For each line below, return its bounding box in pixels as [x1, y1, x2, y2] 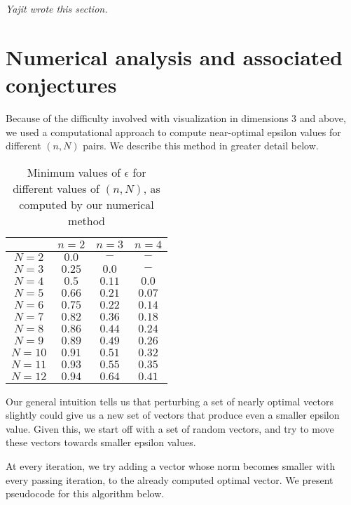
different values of [13, 180, 99, 196]
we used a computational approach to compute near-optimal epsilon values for [6, 124, 341, 139]
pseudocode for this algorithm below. [6, 486, 165, 501]
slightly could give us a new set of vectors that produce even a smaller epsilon [6, 408, 340, 422]
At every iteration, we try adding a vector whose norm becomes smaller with [6, 459, 336, 473]
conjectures [6, 69, 117, 98]
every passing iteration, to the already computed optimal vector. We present [6, 472, 333, 487]
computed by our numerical [19, 196, 154, 213]
